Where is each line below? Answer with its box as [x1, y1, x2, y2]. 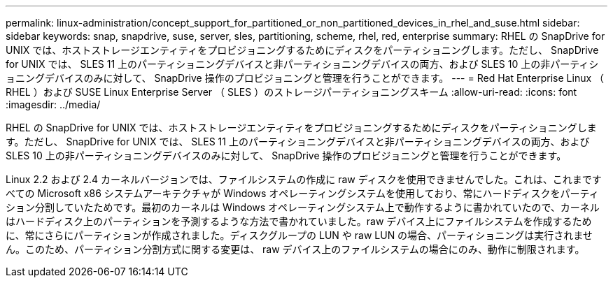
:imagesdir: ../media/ [6, 99, 101, 110]
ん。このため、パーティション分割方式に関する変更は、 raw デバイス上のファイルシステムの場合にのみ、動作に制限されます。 [6, 243, 585, 255]
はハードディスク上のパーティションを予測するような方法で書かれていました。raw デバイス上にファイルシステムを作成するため [6, 215, 592, 227]
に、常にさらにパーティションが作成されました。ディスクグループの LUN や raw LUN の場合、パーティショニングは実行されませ [6, 229, 593, 241]
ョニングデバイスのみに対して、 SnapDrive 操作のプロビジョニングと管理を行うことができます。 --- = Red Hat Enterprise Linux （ [6, 72, 605, 84]
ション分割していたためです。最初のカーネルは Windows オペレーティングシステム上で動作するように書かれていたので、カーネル [6, 201, 600, 213]
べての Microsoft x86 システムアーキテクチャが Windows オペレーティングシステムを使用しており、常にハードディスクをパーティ [6, 187, 599, 199]
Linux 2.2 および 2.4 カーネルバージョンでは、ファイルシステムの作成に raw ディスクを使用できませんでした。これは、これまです [6, 173, 602, 185]
